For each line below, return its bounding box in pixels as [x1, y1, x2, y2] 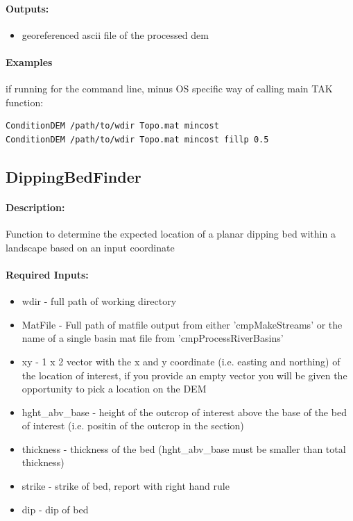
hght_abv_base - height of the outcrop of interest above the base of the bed [21, 404, 347, 419]
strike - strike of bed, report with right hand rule [21, 479, 230, 493]
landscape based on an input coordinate [6, 240, 175, 254]
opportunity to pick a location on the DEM [21, 381, 207, 396]
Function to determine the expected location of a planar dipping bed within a [6, 226, 336, 241]
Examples [6, 54, 53, 69]
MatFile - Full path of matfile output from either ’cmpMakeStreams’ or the [21, 317, 343, 331]
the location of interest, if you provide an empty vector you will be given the [21, 367, 347, 382]
